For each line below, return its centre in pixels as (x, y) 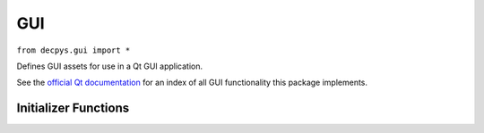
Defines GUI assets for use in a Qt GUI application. (110, 66)
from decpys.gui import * (73, 50)
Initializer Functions (73, 108)
